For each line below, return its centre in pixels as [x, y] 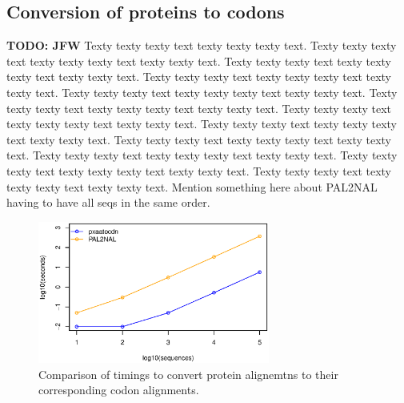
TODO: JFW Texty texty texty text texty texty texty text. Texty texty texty [202, 45]
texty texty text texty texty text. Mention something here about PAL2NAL [192, 186]
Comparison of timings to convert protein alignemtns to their [188, 374]
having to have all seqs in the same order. [108, 202]
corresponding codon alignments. [119, 390]
